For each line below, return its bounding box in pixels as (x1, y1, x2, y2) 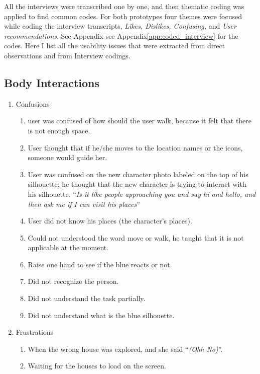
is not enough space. (28, 125, 90, 135)
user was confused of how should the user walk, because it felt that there (28, 115, 252, 126)
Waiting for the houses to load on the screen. (28, 360, 166, 371)
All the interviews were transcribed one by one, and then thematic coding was (4, 1, 244, 11)
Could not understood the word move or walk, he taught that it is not (28, 232, 244, 243)
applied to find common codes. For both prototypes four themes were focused (4, 11, 242, 21)
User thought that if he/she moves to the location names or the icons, (28, 142, 243, 153)
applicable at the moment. (28, 242, 109, 253)
